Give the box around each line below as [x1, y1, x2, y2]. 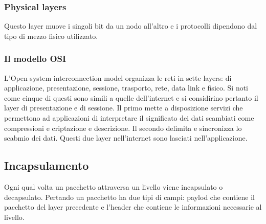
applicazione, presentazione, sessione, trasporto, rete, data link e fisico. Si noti [4, 82, 249, 93]
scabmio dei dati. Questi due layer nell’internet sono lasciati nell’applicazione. [4, 132, 248, 143]
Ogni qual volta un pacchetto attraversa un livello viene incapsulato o [4, 181, 223, 192]
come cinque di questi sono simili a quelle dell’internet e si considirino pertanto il [4, 92, 258, 103]
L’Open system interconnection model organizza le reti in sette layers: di [4, 72, 232, 83]
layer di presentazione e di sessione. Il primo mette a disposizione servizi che [4, 102, 243, 113]
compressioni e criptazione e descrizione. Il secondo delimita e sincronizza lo [4, 122, 242, 133]
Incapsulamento [4, 158, 89, 173]
